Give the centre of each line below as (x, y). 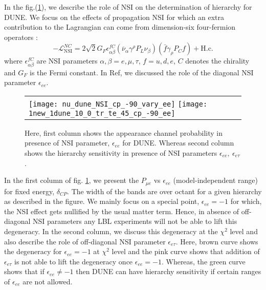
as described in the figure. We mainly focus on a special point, (102, 201)
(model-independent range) (215, 180)
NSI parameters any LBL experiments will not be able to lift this (135, 221)
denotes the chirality (217, 61)
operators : (21, 37)
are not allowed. (48, 281)
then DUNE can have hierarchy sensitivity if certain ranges (169, 271)
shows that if (24, 271)
